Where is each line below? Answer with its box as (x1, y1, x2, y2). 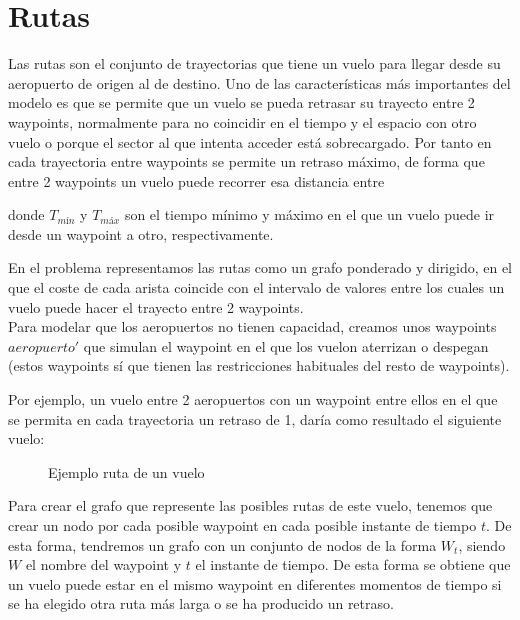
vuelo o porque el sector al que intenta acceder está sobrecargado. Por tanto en (8, 131, 492, 152)
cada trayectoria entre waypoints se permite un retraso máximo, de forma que (8, 151, 485, 172)
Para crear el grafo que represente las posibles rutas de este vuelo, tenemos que (8, 495, 493, 516)
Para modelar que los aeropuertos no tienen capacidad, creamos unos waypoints (8, 316, 497, 337)
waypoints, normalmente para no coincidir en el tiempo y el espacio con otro (8, 111, 477, 132)
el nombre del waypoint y (25, 554, 182, 575)
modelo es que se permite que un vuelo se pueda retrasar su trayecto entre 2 (8, 92, 475, 113)
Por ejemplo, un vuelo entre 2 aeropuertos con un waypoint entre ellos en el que (8, 389, 498, 410)
